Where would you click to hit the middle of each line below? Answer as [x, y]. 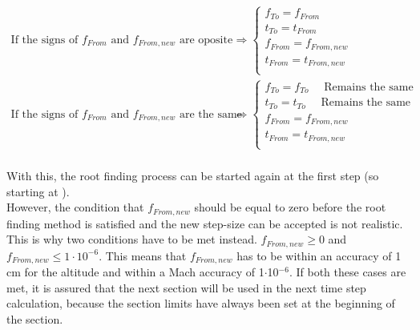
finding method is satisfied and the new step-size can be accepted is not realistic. [205, 223]
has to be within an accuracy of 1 [319, 255]
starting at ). [38, 191]
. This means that [143, 255]
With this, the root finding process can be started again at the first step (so [193, 175]
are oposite [206, 40]
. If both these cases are [347, 272]
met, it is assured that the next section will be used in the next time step [186, 287]
